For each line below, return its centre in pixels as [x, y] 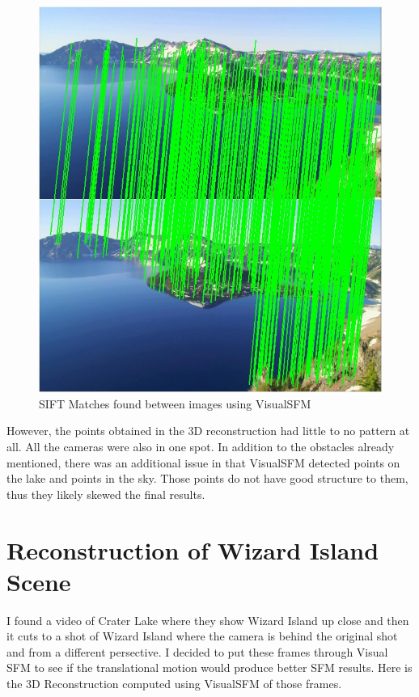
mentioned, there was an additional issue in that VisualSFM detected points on [203, 462]
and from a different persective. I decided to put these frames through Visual [197, 651]
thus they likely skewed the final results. [106, 494]
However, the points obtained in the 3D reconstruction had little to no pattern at [208, 431]
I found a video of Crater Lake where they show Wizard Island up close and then [208, 620]
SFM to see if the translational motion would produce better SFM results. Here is [209, 667]
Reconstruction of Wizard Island [193, 549]
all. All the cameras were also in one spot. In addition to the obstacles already [201, 447]
